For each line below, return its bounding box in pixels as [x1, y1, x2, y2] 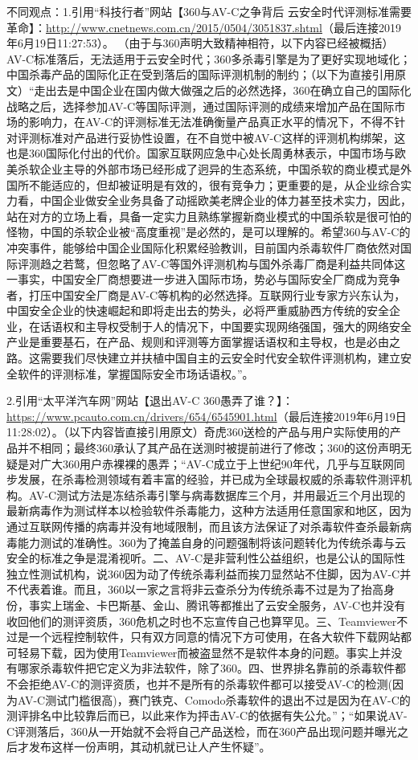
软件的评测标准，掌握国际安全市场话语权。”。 [17, 365, 254, 382]
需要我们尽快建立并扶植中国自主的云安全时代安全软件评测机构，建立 [39, 349, 400, 366]
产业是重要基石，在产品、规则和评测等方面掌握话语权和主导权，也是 [6, 333, 367, 350]
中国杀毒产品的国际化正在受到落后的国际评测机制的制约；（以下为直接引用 [6, 66, 395, 83]
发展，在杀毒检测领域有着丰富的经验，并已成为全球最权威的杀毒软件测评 [17, 471, 400, 488]
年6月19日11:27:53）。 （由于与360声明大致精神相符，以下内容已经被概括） [6, 35, 394, 51]
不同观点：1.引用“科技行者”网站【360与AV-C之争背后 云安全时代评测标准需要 [6, 3, 412, 19]
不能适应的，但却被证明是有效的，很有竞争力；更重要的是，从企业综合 [28, 176, 400, 193]
